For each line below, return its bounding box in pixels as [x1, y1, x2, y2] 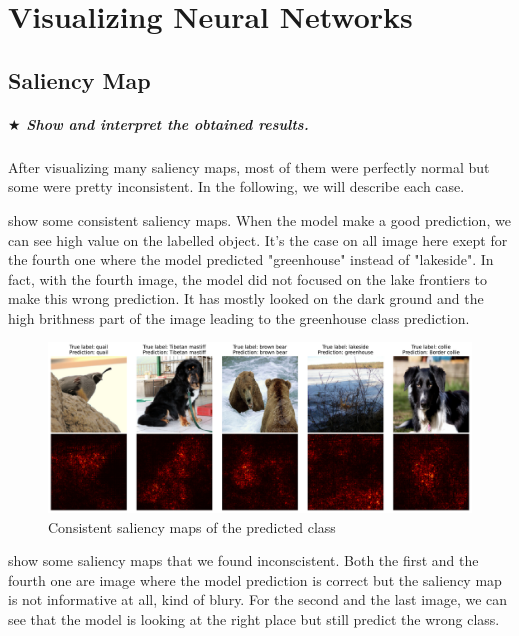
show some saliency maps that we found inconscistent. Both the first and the [8, 550, 479, 571]
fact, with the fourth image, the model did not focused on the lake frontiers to [8, 268, 488, 289]
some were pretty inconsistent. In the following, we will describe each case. [8, 176, 465, 197]
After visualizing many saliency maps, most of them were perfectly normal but [8, 156, 490, 177]
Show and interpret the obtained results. [26, 113, 309, 134]
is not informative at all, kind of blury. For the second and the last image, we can [8, 589, 508, 610]
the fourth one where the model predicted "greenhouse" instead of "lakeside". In [8, 249, 494, 270]
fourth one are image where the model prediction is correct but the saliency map [8, 569, 502, 590]
